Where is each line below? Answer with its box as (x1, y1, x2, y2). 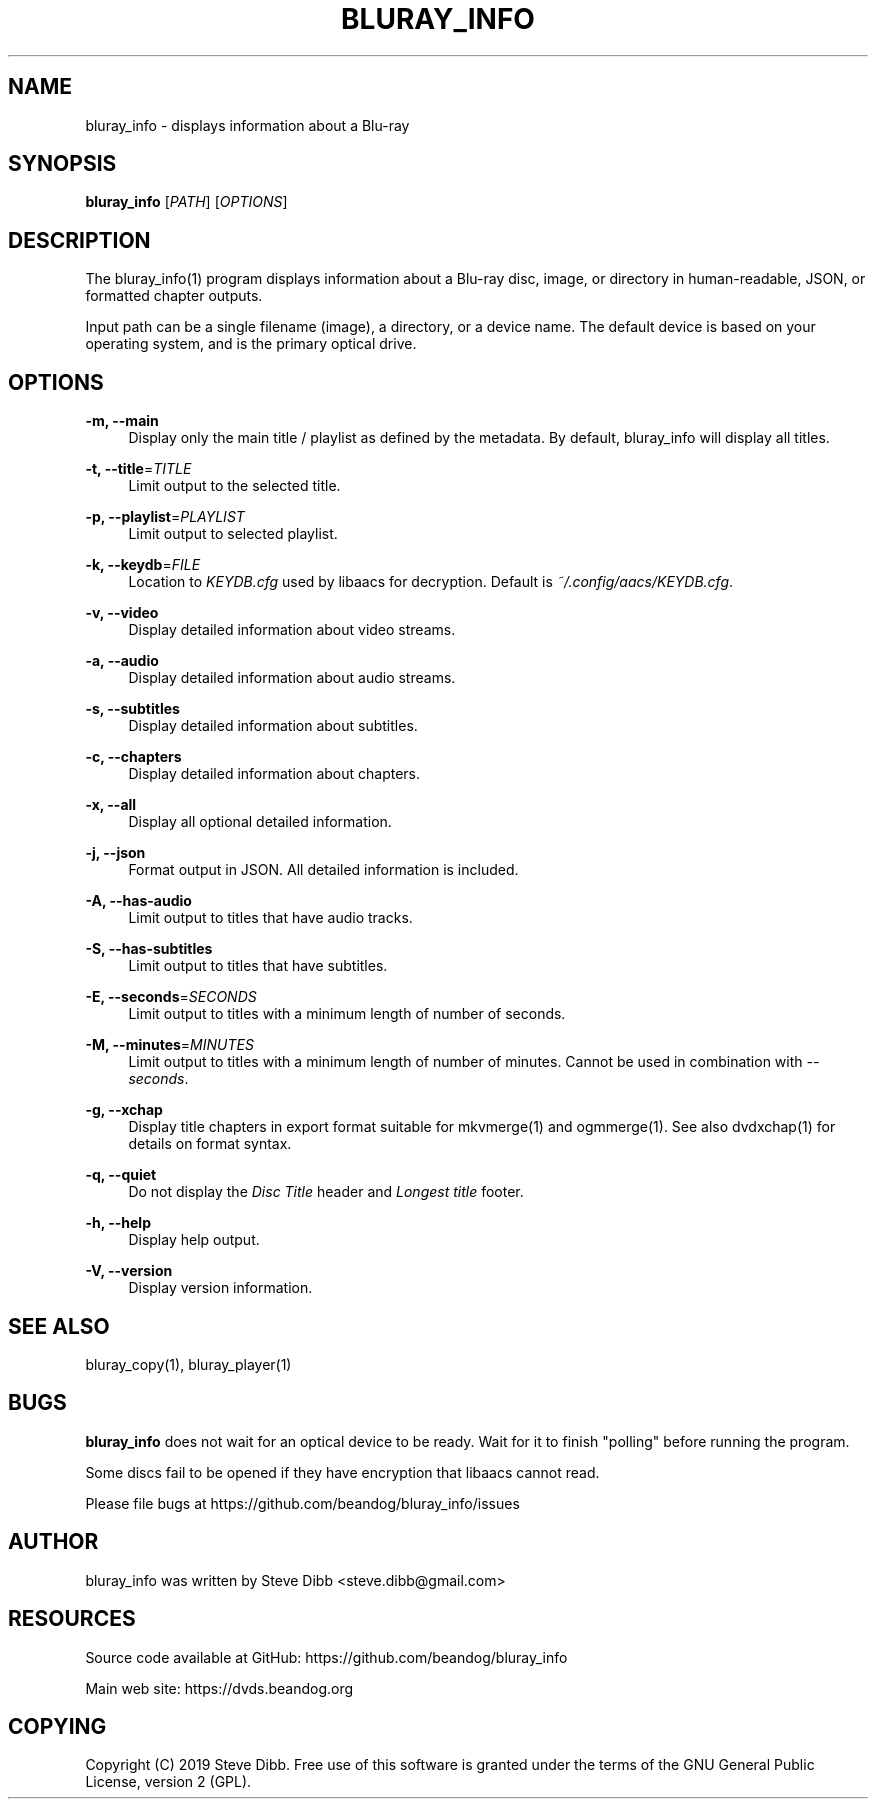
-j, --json (85, 844, 146, 862)
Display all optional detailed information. (128, 813, 392, 831)
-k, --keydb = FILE (85, 556, 201, 574)
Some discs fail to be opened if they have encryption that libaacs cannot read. (85, 1463, 600, 1481)
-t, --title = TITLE (85, 460, 192, 478)
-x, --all (85, 796, 137, 814)
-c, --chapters (85, 748, 182, 766)
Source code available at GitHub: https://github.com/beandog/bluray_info (85, 1648, 568, 1666)
